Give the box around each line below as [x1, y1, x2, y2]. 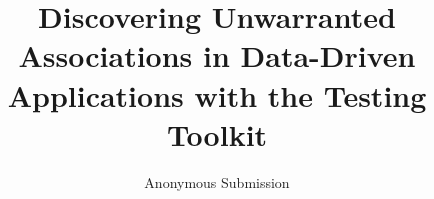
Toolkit [166, 113, 268, 154]
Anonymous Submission [144, 171, 290, 192]
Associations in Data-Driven [18, 35, 416, 76]
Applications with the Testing [7, 74, 427, 115]
